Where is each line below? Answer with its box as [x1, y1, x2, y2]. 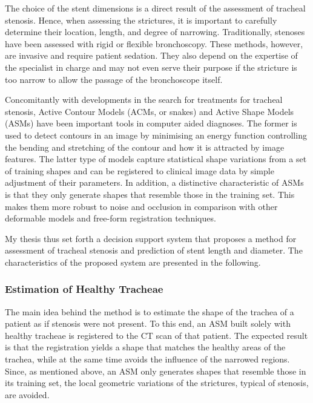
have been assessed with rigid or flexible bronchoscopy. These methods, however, [5, 37, 303, 50]
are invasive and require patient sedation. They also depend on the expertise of [5, 49, 298, 62]
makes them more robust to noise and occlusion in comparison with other [5, 200, 278, 212]
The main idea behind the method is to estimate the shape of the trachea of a [5, 305, 294, 318]
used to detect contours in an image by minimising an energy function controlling [5, 128, 307, 141]
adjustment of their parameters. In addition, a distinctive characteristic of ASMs [5, 176, 304, 189]
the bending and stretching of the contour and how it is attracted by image [5, 140, 285, 153]
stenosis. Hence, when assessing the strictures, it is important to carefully [5, 13, 277, 26]
